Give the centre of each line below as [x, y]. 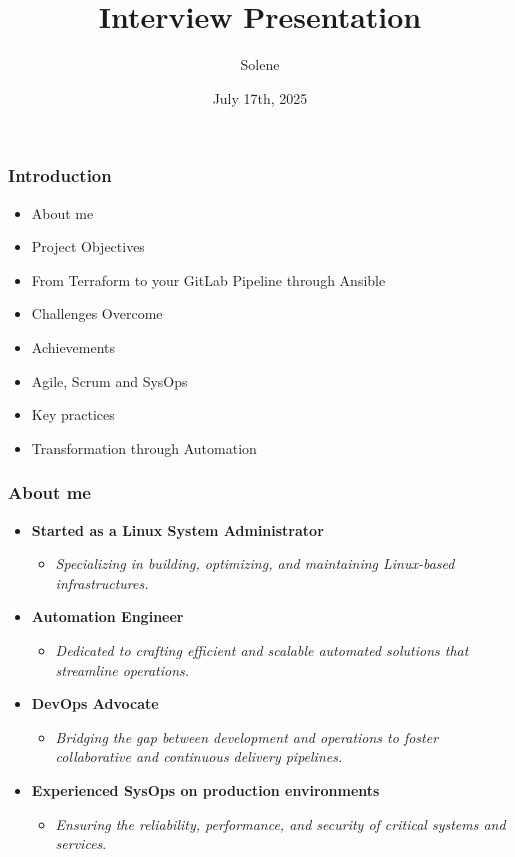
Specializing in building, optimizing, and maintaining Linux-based [255, 563]
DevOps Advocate [95, 703]
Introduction [60, 175]
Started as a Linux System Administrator [177, 529]
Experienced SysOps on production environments [205, 789]
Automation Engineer [107, 616]
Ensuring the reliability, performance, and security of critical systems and [280, 823]
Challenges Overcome [97, 313]
